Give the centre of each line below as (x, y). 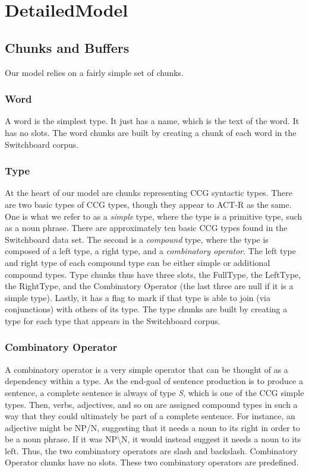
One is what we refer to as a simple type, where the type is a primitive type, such (154, 216)
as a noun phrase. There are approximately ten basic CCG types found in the (146, 228)
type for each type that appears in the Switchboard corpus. (113, 320)
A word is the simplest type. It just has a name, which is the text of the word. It (152, 121)
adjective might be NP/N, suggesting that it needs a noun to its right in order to (152, 427)
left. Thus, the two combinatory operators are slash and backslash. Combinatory (151, 450)
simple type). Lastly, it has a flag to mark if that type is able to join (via (138, 297)
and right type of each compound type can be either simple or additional (138, 262)
